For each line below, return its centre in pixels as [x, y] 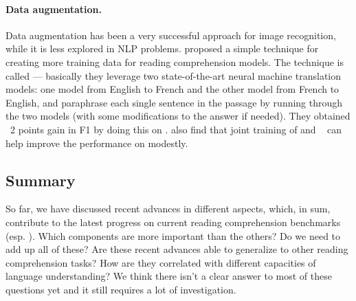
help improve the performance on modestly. [97, 143]
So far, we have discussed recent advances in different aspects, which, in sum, [168, 209]
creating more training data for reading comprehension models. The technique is [175, 62]
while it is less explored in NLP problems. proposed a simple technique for [162, 48]
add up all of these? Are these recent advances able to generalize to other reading [177, 249]
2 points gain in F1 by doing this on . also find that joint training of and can [176, 129]
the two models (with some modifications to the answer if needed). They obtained [178, 116]
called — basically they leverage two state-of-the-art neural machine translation [174, 75]
